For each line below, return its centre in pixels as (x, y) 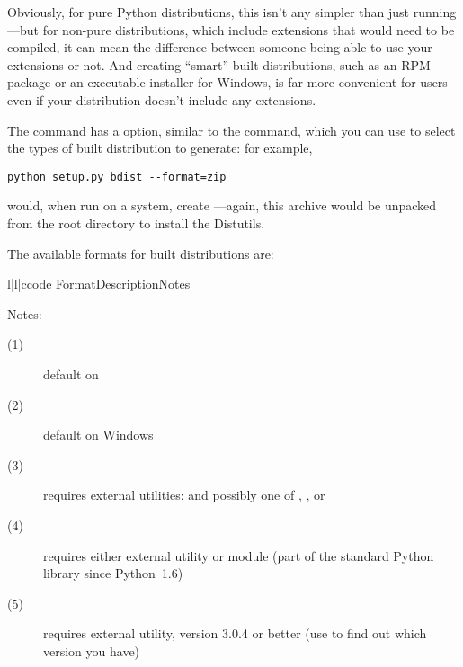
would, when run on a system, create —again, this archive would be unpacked (222, 205)
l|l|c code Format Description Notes (99, 284)
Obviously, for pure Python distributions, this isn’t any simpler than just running (232, 12)
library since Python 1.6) (113, 573)
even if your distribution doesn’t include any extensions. (162, 99)
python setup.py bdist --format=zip (117, 177)
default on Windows (98, 435)
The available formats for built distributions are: (141, 253)
